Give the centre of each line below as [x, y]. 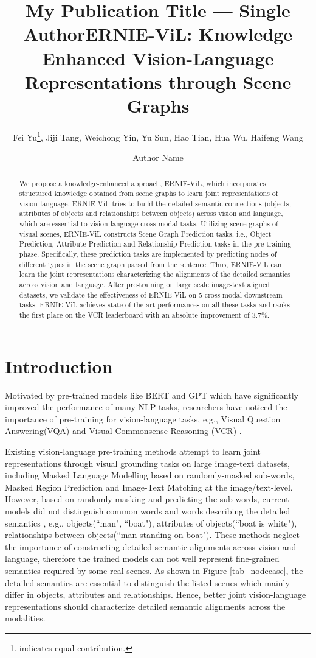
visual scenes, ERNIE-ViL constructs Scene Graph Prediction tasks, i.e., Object [145, 233]
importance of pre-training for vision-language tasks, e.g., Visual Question [143, 418]
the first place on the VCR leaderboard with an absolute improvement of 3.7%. [144, 315]
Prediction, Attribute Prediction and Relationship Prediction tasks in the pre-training [155, 244]
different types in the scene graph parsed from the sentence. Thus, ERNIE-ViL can [150, 264]
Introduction [59, 366]
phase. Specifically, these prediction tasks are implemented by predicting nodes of [148, 254]
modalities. [25, 618]
